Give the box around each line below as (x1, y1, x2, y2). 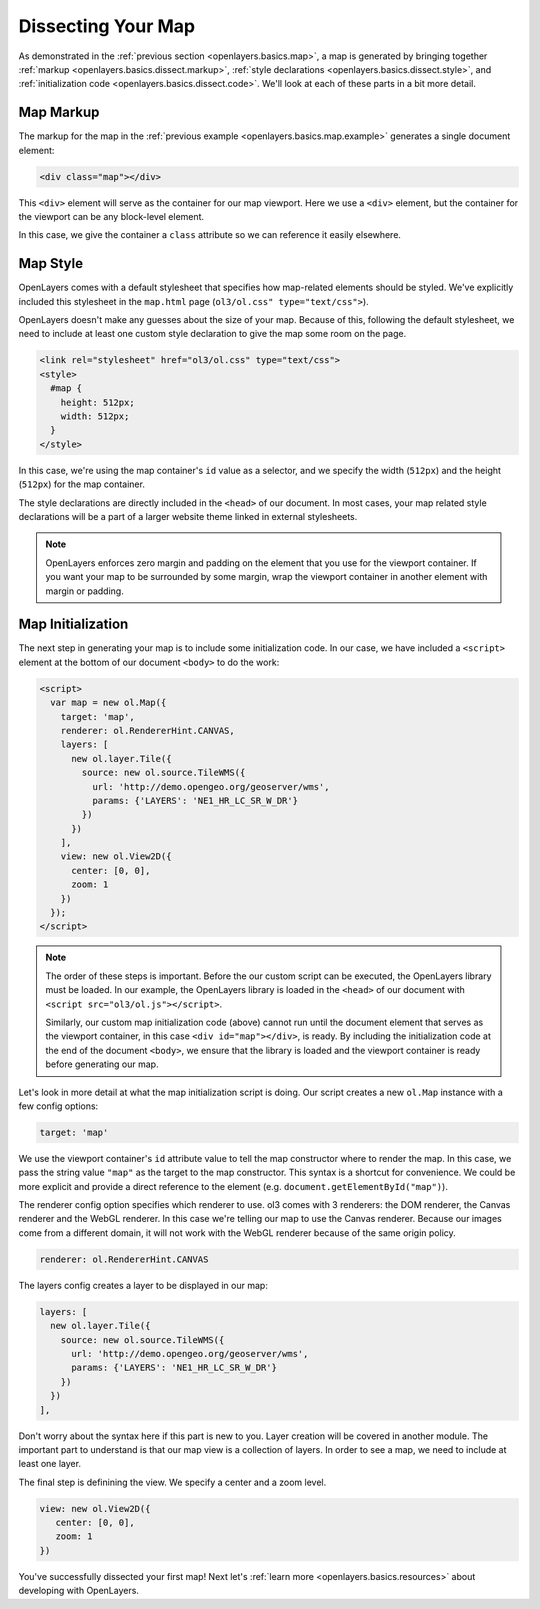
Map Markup (18, 104, 100, 121)
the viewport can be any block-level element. (18, 210, 205, 222)
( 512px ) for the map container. (18, 478, 145, 490)
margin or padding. (45, 585, 124, 597)
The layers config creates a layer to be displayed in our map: (18, 1279, 269, 1291)
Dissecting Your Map (18, 15, 195, 37)
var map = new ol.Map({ (50, 697, 167, 709)
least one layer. (18, 1458, 82, 1470)
